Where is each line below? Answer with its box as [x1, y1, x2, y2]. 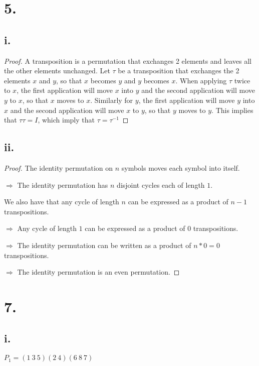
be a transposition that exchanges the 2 [118, 65, 239, 76]
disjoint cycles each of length [117, 179, 205, 190]
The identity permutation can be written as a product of [17, 239, 191, 250]
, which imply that [38, 114, 95, 125]
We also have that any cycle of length [4, 196, 119, 207]
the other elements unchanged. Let [4, 65, 110, 76]
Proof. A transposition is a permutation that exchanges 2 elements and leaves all [4, 55, 251, 66]
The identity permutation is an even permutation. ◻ [17, 267, 180, 277]
